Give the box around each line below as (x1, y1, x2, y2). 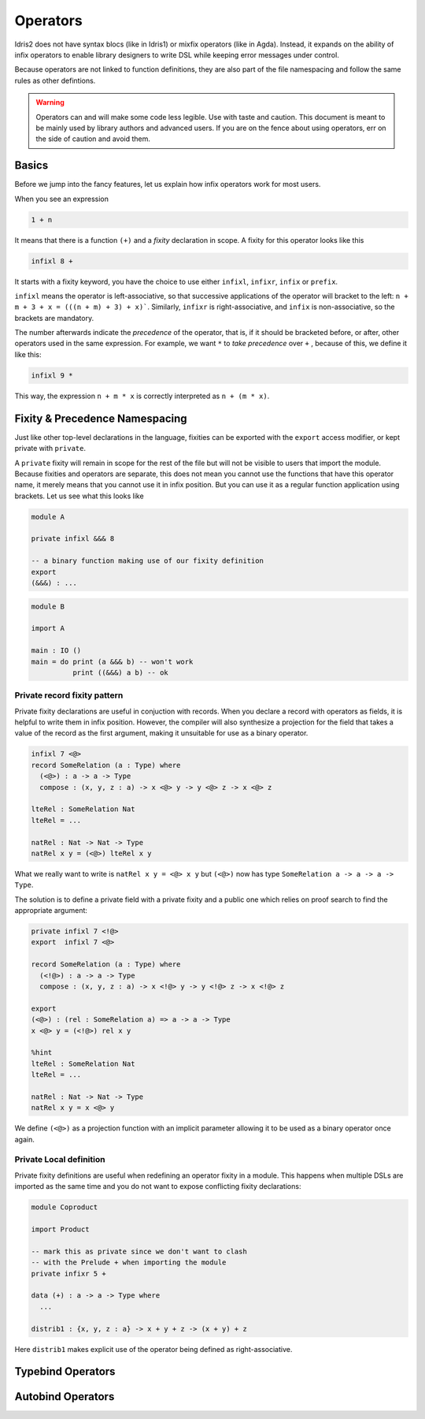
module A (31, 512, 65, 521)
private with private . (14, 444, 87, 453)
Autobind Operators (14, 1390, 115, 1403)
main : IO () (31, 646, 82, 655)
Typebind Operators (14, 1365, 116, 1379)
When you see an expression (14, 194, 109, 203)
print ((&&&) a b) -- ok (72, 668, 168, 677)
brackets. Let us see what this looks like (14, 491, 145, 501)
